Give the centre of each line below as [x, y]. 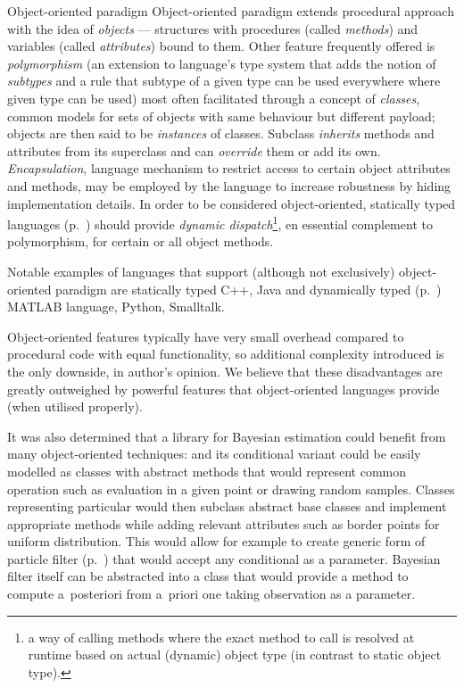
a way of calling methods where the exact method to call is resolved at [221, 637]
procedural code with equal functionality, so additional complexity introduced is [226, 354]
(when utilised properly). [75, 406]
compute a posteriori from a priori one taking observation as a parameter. [211, 594]
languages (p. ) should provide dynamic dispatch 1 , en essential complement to [220, 223]
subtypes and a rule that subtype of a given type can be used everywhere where [224, 81]
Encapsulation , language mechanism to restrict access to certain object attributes [229, 168]
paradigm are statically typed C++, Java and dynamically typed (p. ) [249, 289]
